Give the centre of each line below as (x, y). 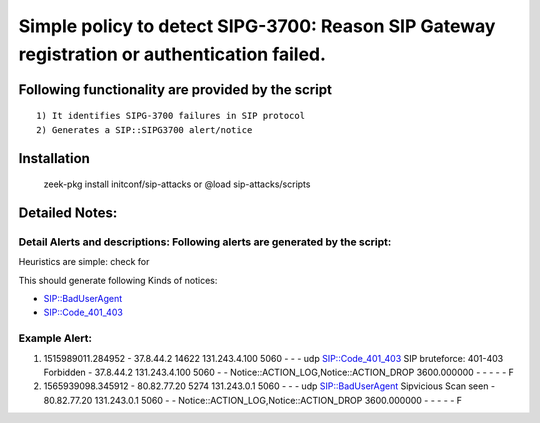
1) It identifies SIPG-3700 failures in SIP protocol (170, 116)
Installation (54, 158)
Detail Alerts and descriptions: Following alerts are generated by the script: (205, 242)
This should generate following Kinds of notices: (118, 280)
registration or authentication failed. (172, 54)
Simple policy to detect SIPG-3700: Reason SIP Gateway (257, 26)
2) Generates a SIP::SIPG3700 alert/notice (144, 129)
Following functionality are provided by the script (175, 89)
